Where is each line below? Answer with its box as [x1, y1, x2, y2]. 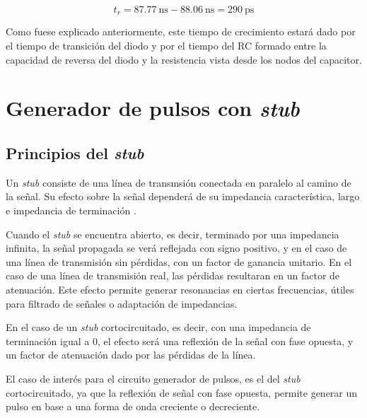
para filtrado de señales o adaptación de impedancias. [6, 296, 238, 310]
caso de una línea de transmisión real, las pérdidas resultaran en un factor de [6, 268, 340, 283]
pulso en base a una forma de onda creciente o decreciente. [6, 399, 260, 414]
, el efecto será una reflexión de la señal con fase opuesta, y [97, 333, 354, 348]
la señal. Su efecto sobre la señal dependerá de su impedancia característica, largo [6, 189, 360, 204]
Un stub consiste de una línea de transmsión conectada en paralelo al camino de [6, 175, 351, 190]
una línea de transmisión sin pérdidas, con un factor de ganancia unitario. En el [6, 254, 352, 269]
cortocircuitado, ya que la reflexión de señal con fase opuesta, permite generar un [6, 385, 358, 400]
